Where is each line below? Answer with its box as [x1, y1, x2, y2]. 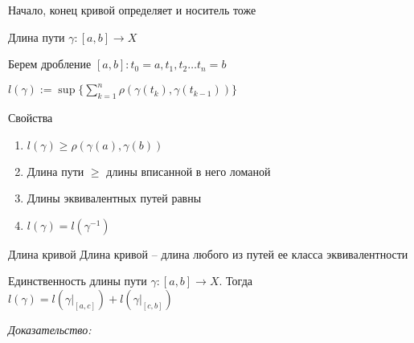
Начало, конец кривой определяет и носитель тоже [8, 2, 256, 18]
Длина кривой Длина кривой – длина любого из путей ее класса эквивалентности [8, 245, 408, 262]
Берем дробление [8, 55, 92, 72]
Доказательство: [8, 321, 92, 338]
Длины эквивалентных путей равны [27, 190, 202, 206]
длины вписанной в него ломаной [106, 162, 271, 179]
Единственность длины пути [8, 272, 147, 289]
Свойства [8, 109, 53, 126]
